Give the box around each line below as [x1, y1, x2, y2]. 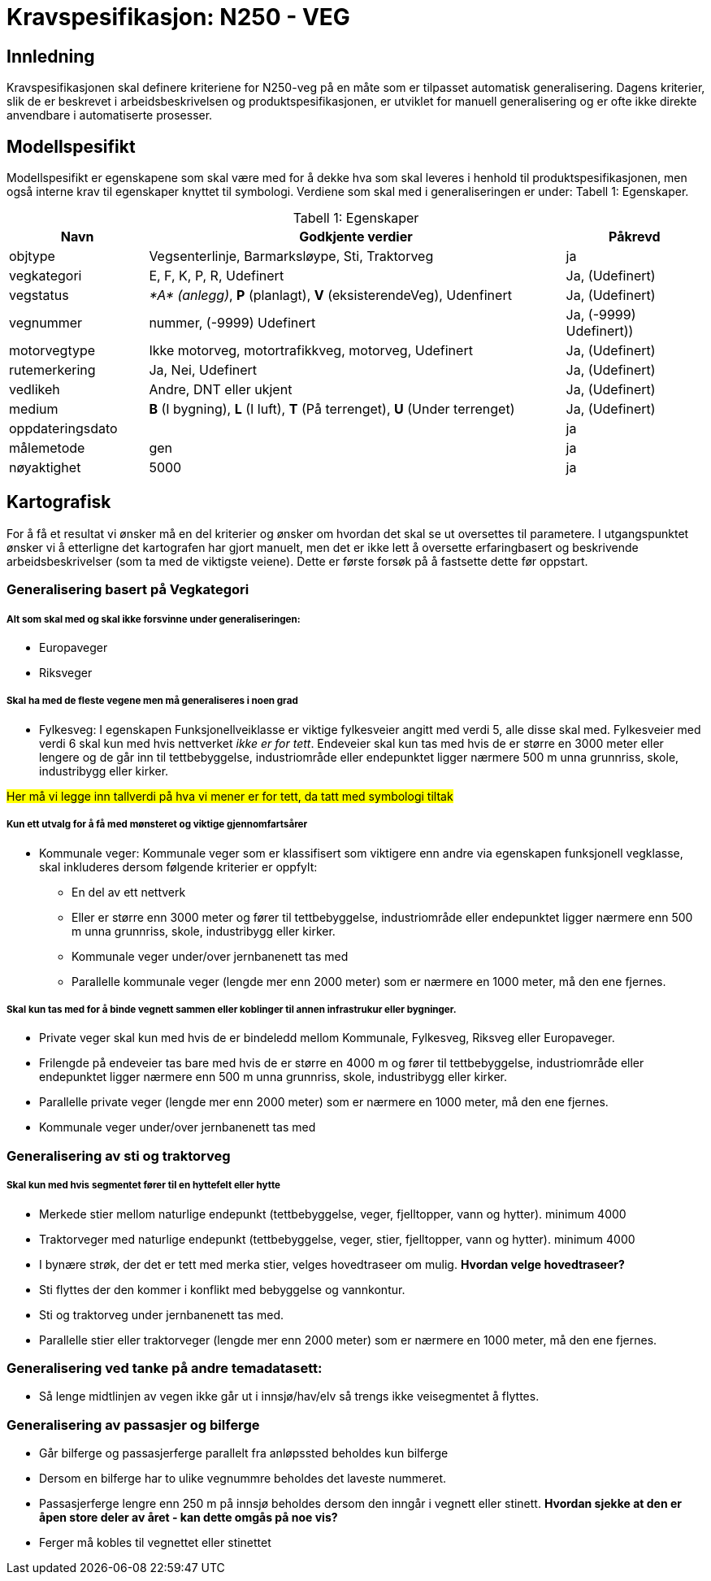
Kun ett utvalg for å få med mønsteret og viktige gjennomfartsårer [7, 819, 308, 831]
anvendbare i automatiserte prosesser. [7, 108, 213, 123]
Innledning [7, 46, 95, 67]
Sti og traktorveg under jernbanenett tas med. [39, 1307, 284, 1322]
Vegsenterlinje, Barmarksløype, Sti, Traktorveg [149, 248, 434, 265]
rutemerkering [9, 362, 96, 379]
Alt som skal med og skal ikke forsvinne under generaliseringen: [7, 613, 301, 625]
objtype [9, 248, 55, 265]
